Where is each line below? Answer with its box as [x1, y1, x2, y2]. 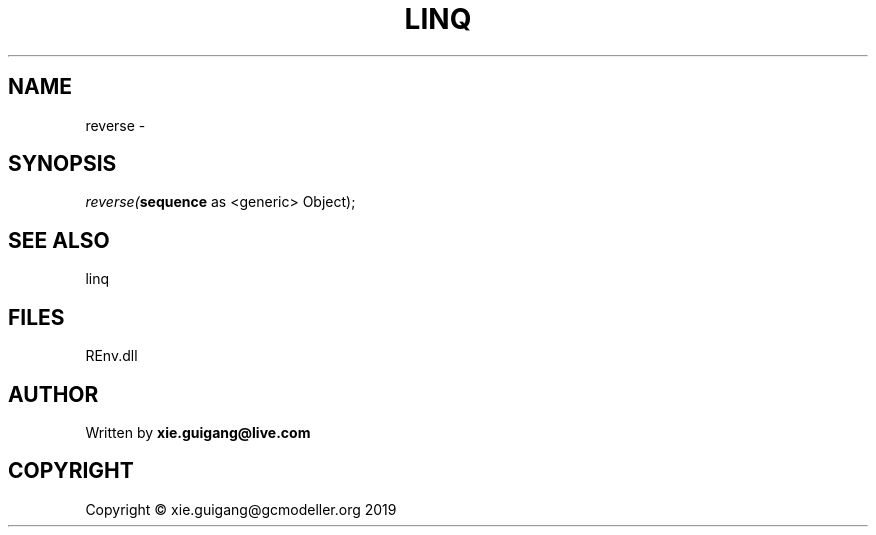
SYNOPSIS [8, 151, 117, 177]
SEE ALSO [8, 227, 110, 253]
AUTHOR [8, 381, 99, 407]
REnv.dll [85, 347, 138, 365]
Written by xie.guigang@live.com [85, 423, 311, 441]
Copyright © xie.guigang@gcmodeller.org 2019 [85, 500, 397, 518]
